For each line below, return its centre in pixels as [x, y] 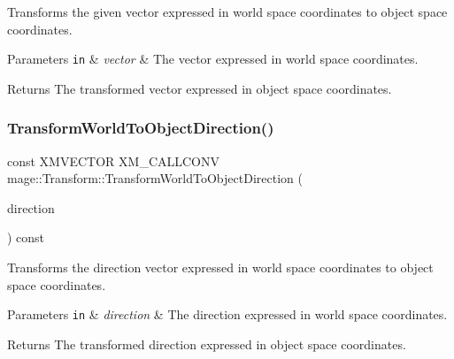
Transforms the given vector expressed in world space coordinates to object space [227, 11]
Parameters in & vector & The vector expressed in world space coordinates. [213, 59]
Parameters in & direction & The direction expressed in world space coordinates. [227, 314]
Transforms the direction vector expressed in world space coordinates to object [220, 267]
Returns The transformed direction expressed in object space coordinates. [207, 344]
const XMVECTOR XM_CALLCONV [114, 160]
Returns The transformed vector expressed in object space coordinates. [200, 88]
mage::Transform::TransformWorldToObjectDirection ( [155, 178]
